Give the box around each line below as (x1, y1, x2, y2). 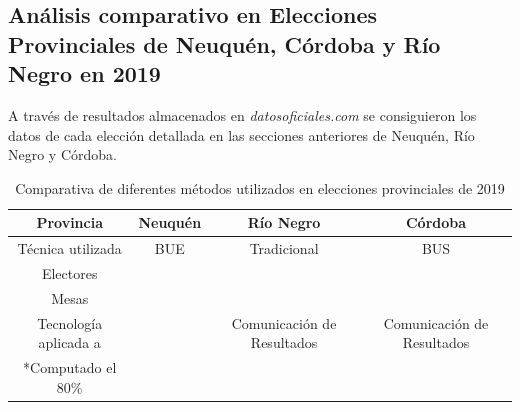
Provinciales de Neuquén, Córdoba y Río (8, 28, 441, 59)
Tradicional (249, 238, 319, 259)
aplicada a (38, 332, 101, 353)
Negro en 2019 (8, 58, 161, 89)
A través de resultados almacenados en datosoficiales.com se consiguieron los (8, 104, 477, 125)
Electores (41, 263, 98, 284)
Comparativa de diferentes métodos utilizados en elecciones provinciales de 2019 (15, 177, 505, 198)
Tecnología (37, 312, 103, 333)
